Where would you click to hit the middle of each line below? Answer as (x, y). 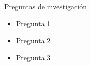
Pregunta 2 (33, 40)
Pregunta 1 (33, 23)
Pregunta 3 (33, 57)
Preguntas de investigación (45, 6)
